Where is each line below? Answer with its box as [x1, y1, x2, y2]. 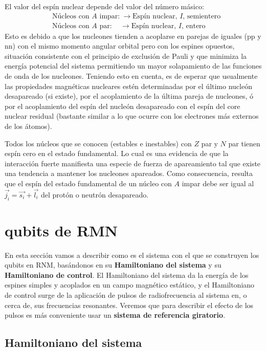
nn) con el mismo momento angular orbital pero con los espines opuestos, [5, 40, 235, 51]
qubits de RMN [5, 220, 118, 240]
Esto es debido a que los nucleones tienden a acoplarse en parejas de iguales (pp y [5, 30, 261, 41]
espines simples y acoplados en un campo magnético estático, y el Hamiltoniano [5, 279, 255, 290]
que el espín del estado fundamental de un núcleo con [5, 178, 172, 188]
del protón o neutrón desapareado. [40, 189, 149, 200]
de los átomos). [5, 121, 52, 131]
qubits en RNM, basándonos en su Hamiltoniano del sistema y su [5, 259, 221, 270]
